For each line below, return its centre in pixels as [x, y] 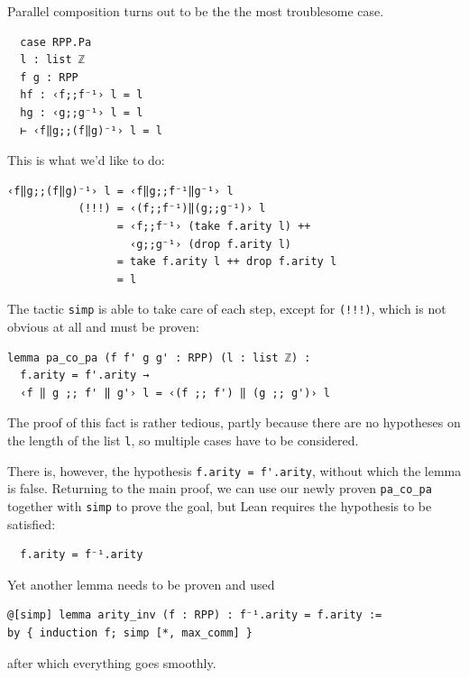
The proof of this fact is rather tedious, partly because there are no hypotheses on [234, 422]
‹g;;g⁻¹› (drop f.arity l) [211, 244]
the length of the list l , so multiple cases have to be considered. [183, 440]
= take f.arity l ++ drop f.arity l [227, 262]
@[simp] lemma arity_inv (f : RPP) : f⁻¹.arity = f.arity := [195, 615]
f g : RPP [49, 77]
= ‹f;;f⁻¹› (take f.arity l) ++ [214, 226]
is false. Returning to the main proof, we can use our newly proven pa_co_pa [220, 488]
